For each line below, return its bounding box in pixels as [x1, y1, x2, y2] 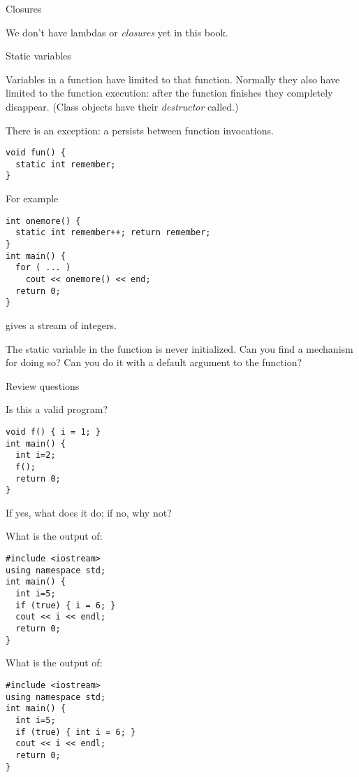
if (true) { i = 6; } [15, 600, 116, 610]
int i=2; [15, 450, 56, 461]
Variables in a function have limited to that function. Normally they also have [6, 71, 340, 86]
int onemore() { [6, 216, 81, 226]
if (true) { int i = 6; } [15, 727, 136, 737]
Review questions [6, 378, 80, 393]
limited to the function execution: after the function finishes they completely [6, 85, 333, 100]
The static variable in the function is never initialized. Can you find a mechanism [6, 341, 353, 356]
